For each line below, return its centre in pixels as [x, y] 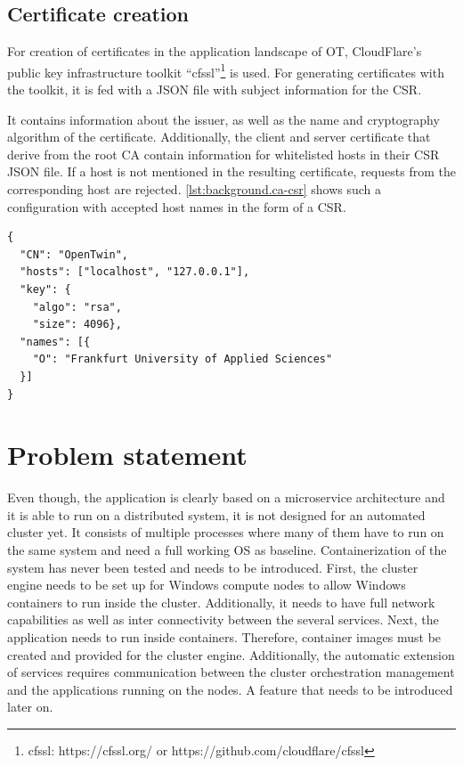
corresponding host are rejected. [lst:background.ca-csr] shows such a [195, 189]
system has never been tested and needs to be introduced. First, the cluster [213, 567]
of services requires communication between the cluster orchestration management [231, 672]
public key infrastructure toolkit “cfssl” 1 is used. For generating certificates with [226, 70]
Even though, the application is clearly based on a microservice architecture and [226, 497]
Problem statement [127, 455]
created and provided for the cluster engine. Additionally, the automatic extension [231, 654]
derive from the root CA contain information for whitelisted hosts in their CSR [223, 154]
